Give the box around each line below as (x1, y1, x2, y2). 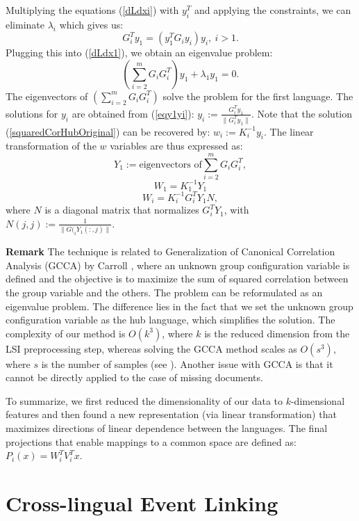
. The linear (263, 124, 314, 138)
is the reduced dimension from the (204, 326, 350, 340)
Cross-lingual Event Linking (6, 489, 278, 518)
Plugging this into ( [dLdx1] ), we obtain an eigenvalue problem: (6, 45, 273, 60)
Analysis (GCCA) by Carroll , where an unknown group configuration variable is (6, 257, 350, 272)
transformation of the (6, 138, 97, 153)
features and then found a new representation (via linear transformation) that (6, 407, 337, 422)
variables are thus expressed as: (110, 138, 243, 153)
